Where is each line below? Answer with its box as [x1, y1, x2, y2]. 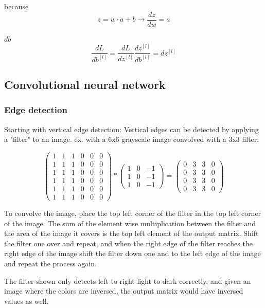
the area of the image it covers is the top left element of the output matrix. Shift [4, 228, 259, 239]
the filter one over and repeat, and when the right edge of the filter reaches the [4, 238, 253, 248]
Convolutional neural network [4, 77, 166, 92]
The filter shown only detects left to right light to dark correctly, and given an [4, 275, 251, 286]
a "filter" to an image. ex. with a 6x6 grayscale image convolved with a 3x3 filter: [4, 134, 259, 144]
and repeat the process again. [4, 258, 97, 269]
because [4, 1, 29, 11]
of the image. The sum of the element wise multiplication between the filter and [4, 218, 256, 228]
